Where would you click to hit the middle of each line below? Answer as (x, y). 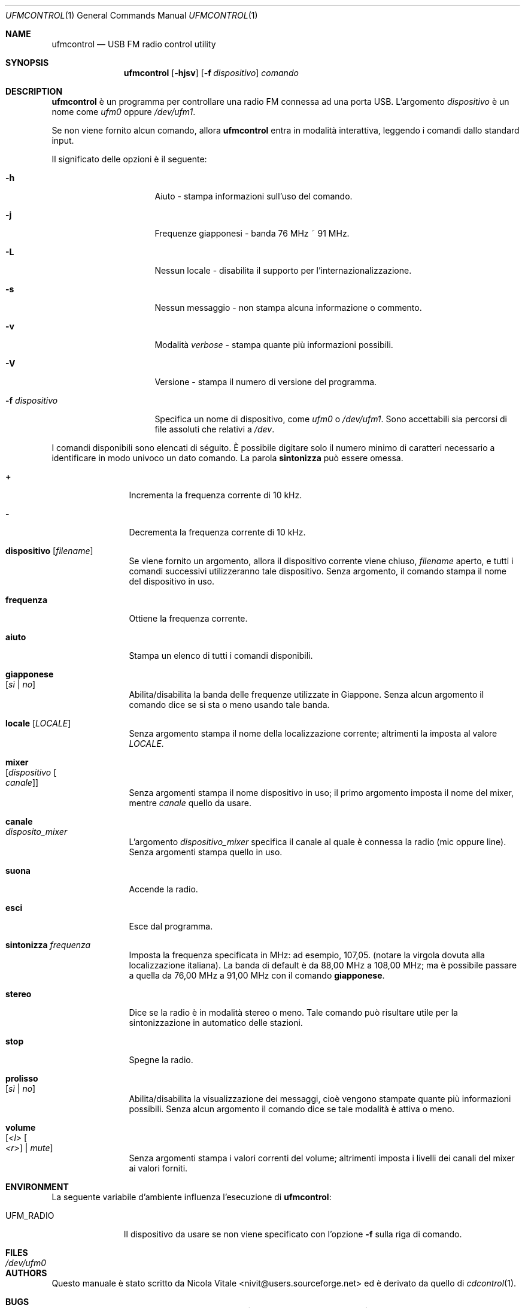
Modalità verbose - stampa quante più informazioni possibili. (274, 345)
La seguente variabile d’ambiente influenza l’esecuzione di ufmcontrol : (192, 1197)
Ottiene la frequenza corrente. (188, 618)
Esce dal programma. (171, 926)
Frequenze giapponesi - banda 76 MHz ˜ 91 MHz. (252, 233)
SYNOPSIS (27, 63)
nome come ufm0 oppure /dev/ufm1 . (124, 112)
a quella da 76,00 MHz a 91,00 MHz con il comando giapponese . (257, 975)
